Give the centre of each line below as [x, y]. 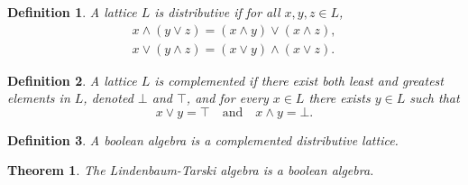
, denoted [108, 98]
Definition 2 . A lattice [72, 80]
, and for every [227, 98]
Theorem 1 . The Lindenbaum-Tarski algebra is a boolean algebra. [191, 170]
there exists [340, 98]
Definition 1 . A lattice [72, 12]
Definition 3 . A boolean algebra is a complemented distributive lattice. [203, 139]
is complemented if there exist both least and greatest [299, 80]
